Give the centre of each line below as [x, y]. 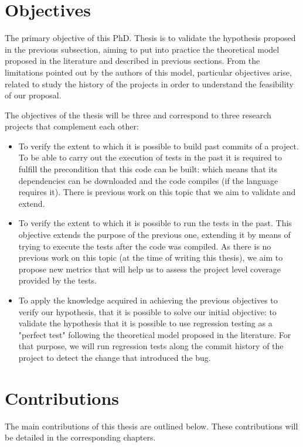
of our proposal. [33, 95]
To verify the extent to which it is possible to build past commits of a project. [159, 146]
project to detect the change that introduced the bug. [115, 357]
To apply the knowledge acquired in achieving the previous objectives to [148, 300]
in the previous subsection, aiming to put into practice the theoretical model [142, 49]
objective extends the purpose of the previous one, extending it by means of [154, 235]
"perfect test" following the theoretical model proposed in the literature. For [155, 334]
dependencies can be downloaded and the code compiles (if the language [148, 180]
